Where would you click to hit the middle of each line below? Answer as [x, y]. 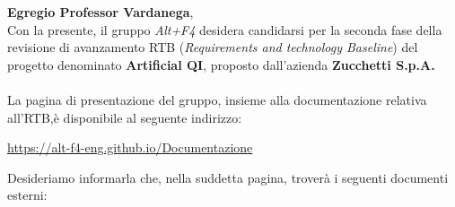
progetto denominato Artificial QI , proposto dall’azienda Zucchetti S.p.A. [221, 64]
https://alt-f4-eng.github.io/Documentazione [130, 147]
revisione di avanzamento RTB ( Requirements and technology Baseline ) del [213, 47]
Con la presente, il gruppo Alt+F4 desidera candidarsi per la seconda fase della [225, 29]
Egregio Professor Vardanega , [101, 12]
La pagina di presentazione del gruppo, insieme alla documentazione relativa [217, 99]
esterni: [27, 195]
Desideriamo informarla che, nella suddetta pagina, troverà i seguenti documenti [228, 177]
